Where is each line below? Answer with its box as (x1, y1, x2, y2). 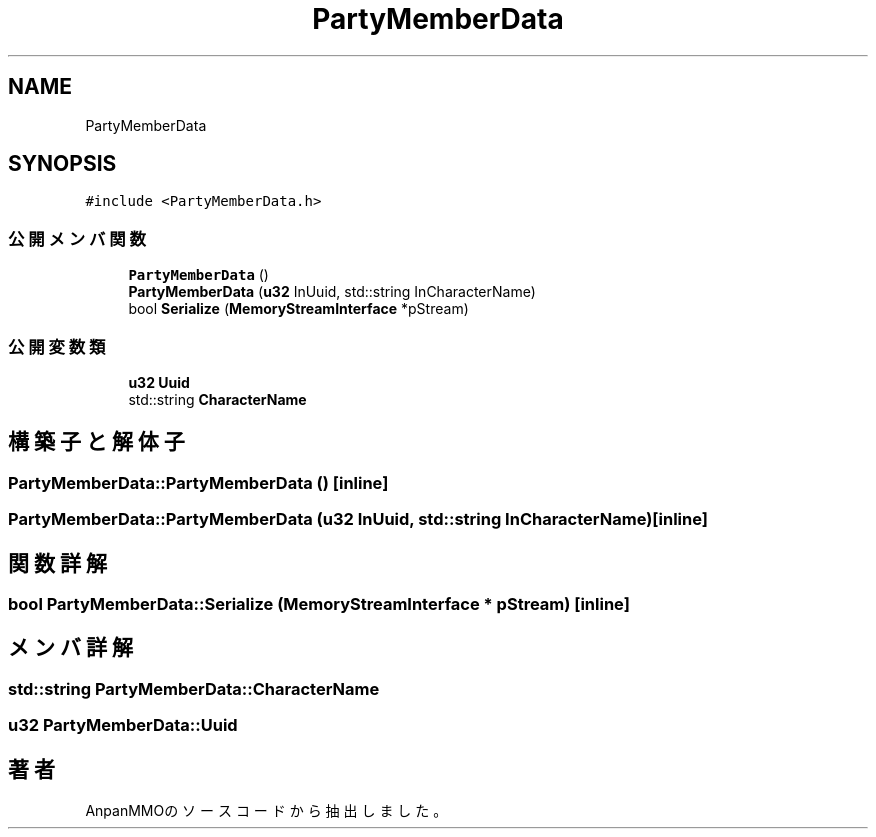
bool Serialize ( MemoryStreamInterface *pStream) (128, 300, 469, 318)
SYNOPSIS (8, 151, 117, 177)
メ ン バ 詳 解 (8, 635, 133, 661)
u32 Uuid (128, 373, 190, 391)
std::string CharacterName (128, 390, 307, 408)
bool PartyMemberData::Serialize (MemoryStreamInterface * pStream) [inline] (8, 594, 630, 614)
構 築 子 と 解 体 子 (8, 429, 185, 455)
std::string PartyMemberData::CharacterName (8, 678, 380, 699)
